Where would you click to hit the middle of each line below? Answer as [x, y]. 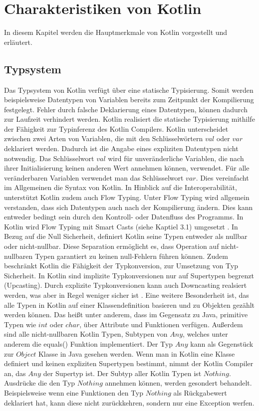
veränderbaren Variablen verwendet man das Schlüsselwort [94, 177]
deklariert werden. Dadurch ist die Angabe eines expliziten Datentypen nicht [121, 148]
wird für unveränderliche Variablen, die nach [176, 158]
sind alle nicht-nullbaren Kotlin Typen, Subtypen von [86, 334]
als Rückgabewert [200, 392]
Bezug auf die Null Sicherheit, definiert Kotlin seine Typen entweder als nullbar [126, 236]
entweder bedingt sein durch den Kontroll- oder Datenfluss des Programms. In [124, 217]
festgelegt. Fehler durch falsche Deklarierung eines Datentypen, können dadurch [126, 109]
